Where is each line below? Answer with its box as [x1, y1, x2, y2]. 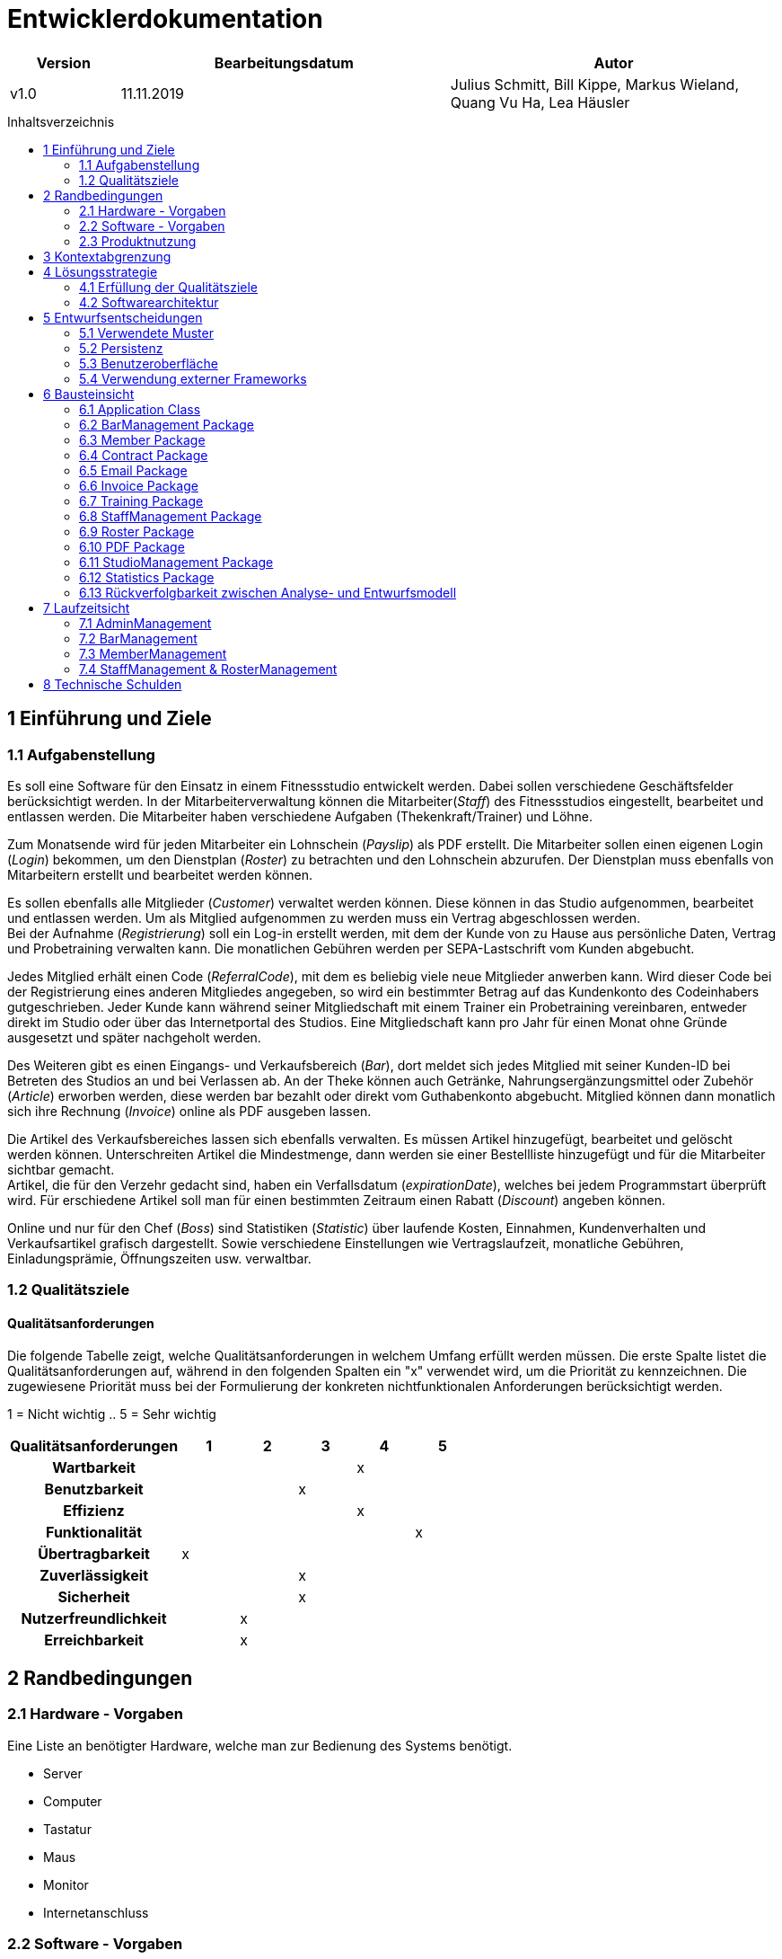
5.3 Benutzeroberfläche [79, 355, 218, 371]
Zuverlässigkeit [40, 1565, 148, 1584]
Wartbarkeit [52, 1458, 136, 1476]
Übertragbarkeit [38, 1544, 150, 1563]
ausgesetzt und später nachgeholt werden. [7, 1029, 261, 1045]
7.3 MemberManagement [79, 645, 227, 661]
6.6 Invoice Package [79, 477, 198, 493]
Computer [43, 1793, 102, 1809]
